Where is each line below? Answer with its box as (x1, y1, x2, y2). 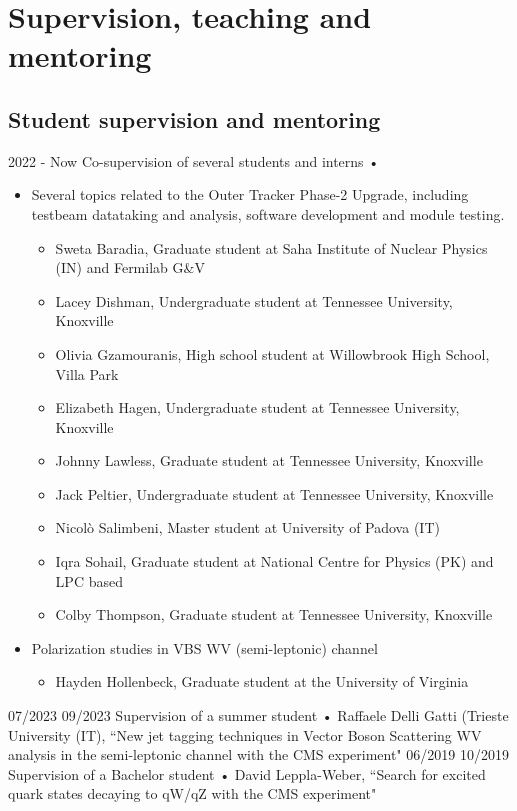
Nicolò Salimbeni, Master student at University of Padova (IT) (55, 517, 440, 538)
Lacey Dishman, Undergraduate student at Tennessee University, (55, 290, 453, 311)
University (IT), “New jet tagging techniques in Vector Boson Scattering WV (8, 724, 482, 745)
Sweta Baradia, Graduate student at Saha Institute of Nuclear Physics (55, 237, 488, 258)
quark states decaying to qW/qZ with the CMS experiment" (8, 783, 377, 804)
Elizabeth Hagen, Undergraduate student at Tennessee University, (55, 397, 460, 418)
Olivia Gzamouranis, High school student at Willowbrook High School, (55, 343, 490, 364)
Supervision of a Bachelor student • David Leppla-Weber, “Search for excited (8, 763, 486, 784)
